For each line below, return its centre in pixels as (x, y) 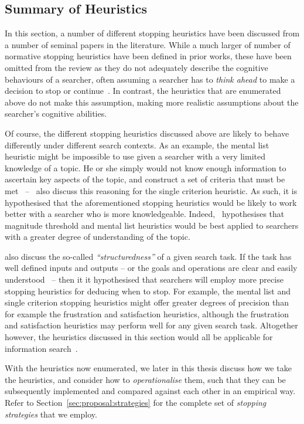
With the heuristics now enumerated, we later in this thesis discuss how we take (148, 368)
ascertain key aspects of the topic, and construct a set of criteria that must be (145, 179)
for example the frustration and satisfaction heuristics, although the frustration (147, 313)
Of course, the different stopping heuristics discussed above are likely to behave (147, 133)
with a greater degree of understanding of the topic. (98, 237)
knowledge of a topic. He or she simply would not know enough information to (146, 167)
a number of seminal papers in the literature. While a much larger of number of (148, 44)
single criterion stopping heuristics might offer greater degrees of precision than (147, 302)
